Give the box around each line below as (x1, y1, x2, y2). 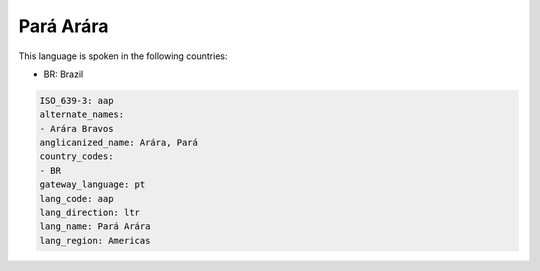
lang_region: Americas (39, 235, 151, 246)
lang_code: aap (39, 193, 114, 204)
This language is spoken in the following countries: (18, 50, 228, 62)
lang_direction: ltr (39, 207, 140, 219)
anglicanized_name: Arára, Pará (39, 137, 199, 149)
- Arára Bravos (39, 123, 114, 134)
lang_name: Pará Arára (39, 221, 151, 232)
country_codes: (39, 151, 114, 162)
